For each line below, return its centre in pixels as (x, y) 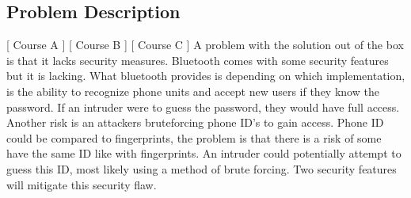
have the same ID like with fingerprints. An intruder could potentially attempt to (204, 153)
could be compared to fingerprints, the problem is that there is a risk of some (194, 137)
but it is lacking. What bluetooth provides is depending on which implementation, (206, 76)
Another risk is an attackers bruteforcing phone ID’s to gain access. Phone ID (195, 122)
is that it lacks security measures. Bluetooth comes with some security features (198, 60)
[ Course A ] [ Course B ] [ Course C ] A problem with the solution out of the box (205, 45)
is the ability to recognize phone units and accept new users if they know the (193, 91)
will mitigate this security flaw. (82, 184)
